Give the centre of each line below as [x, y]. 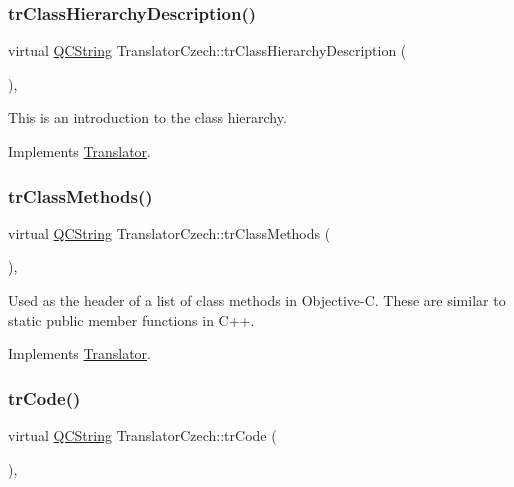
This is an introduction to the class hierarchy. [147, 117]
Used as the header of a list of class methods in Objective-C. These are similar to [257, 300]
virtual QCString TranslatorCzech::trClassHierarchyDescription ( [207, 50]
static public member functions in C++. [131, 319]
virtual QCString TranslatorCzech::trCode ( [142, 435]
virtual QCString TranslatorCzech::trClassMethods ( [169, 232]
